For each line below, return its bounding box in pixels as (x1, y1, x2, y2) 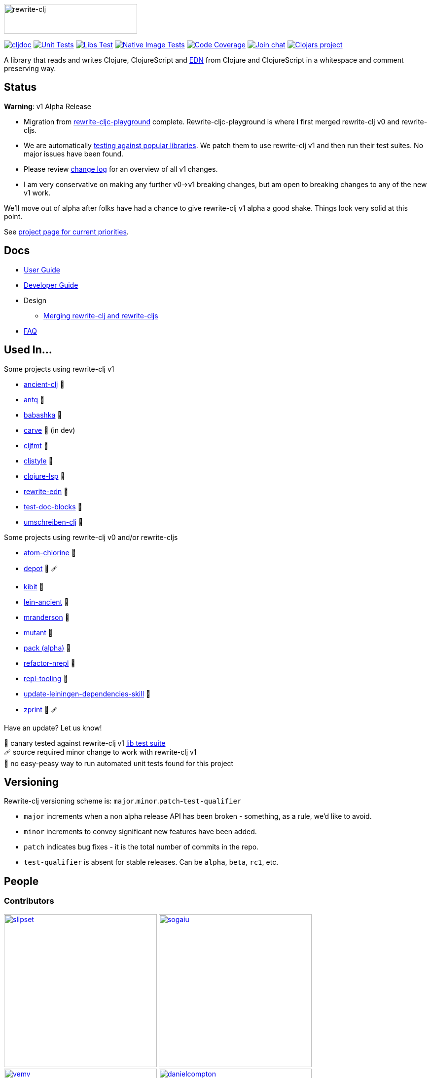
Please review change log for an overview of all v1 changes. (24, 164, 218, 173)
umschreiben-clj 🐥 (24, 517, 83, 526)
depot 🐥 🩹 (24, 564, 58, 573)
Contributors (4, 896, 54, 906)
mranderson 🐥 (24, 613, 70, 621)
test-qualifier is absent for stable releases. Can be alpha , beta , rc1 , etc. (24, 858, 279, 867)
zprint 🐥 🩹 (24, 705, 58, 714)
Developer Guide (24, 280, 78, 289)
